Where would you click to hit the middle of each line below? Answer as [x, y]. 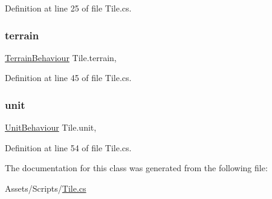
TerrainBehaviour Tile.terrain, [61, 57]
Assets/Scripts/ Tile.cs [46, 188]
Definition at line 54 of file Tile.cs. [68, 147]
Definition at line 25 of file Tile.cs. [68, 8]
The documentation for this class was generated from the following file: [136, 168]
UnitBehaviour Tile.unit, [51, 127]
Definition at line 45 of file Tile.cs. [68, 78]
